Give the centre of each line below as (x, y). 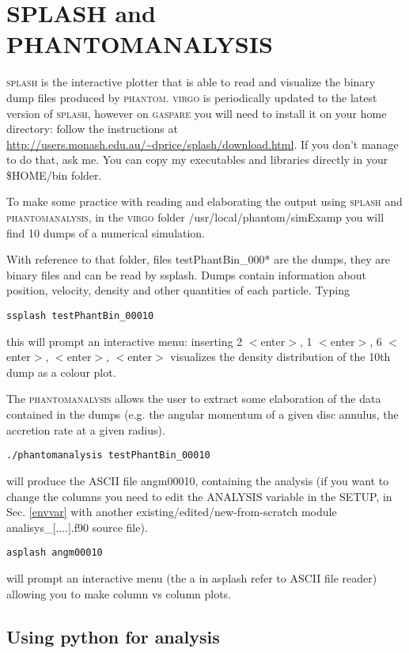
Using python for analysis (113, 636)
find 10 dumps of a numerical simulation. (106, 232)
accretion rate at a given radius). (86, 429)
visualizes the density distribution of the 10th (280, 357)
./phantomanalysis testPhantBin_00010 (108, 456)
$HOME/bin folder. (54, 175)
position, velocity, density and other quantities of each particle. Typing (178, 290)
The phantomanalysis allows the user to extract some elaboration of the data (194, 399)
